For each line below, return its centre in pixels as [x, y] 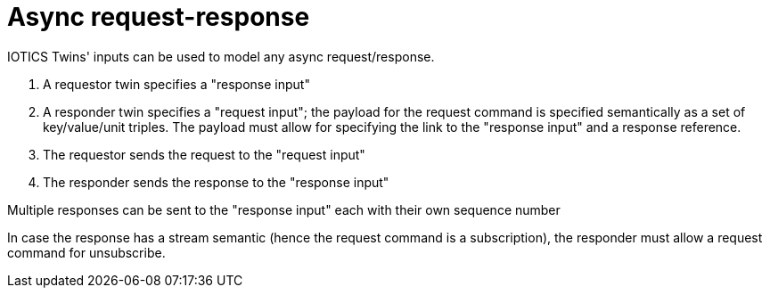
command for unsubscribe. [86, 252]
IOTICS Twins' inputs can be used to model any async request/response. [221, 56]
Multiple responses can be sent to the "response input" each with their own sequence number [284, 209]
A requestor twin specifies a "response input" [176, 84]
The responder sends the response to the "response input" [216, 182]
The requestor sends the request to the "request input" [204, 154]
